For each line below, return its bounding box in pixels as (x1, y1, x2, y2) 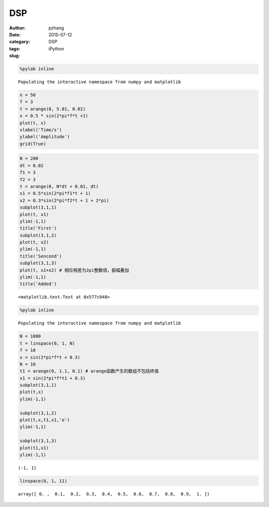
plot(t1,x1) (19, 445, 49, 451)
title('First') (19, 226, 57, 231)
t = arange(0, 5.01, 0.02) (19, 106, 86, 112)
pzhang (48, 25, 64, 31)
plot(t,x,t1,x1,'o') (19, 417, 70, 423)
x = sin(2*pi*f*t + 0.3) (19, 354, 81, 360)
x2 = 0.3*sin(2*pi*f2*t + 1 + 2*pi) (19, 197, 110, 203)
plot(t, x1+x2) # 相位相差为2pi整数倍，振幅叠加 (19, 267, 130, 273)
